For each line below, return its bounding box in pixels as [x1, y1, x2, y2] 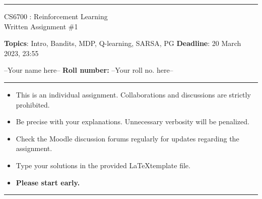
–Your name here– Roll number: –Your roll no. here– [4, 65, 173, 75]
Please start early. [16, 177, 80, 187]
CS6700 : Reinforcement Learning [4, 11, 108, 21]
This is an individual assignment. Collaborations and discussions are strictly [16, 89, 251, 99]
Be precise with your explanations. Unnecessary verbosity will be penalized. [16, 116, 249, 127]
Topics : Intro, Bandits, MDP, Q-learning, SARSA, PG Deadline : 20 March [4, 38, 241, 48]
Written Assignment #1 [4, 21, 78, 31]
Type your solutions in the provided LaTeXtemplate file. [16, 160, 190, 170]
